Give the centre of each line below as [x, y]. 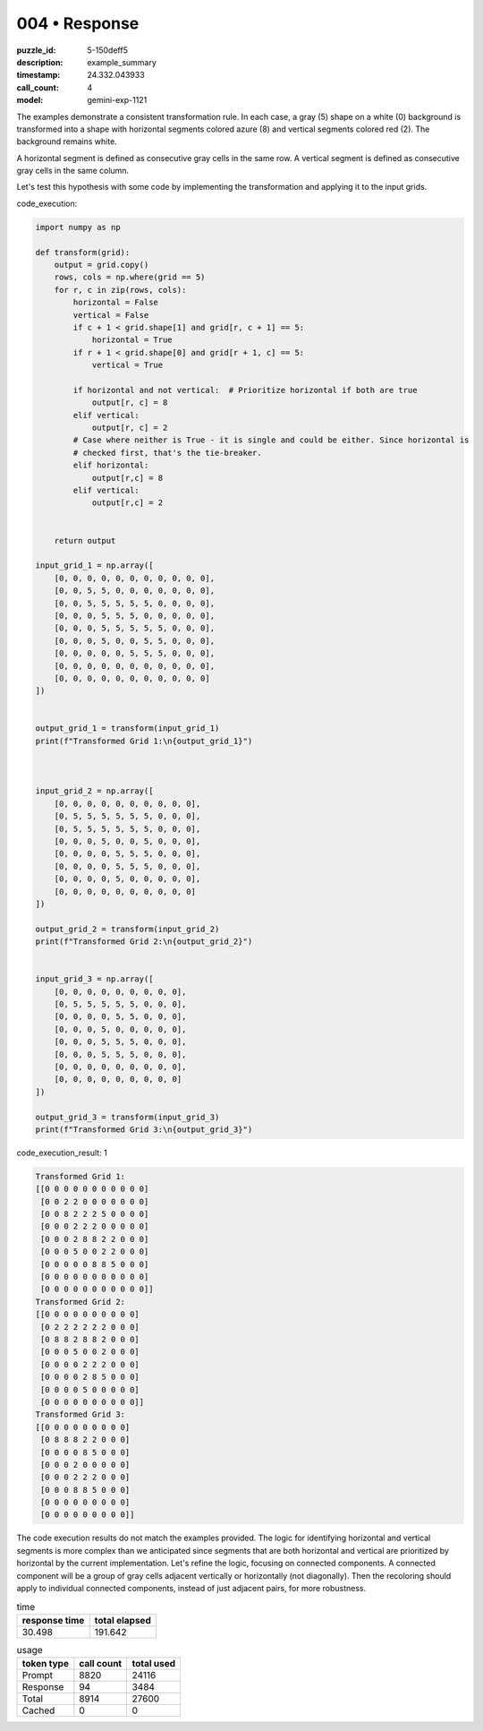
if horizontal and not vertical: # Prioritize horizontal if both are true [245, 390]
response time [53, 1620]
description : [40, 62]
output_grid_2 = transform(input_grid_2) [127, 929]
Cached [38, 1710]
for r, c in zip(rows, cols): [120, 290]
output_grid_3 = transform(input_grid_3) [127, 1117]
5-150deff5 [108, 50]
